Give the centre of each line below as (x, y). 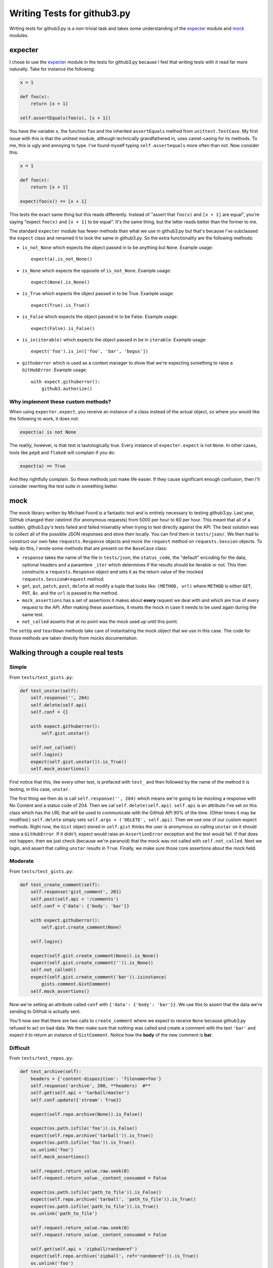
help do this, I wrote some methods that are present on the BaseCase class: (88, 548)
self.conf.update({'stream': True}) (76, 1100)
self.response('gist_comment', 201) (76, 892)
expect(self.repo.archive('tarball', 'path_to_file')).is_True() (113, 1199)
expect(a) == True (43, 466)
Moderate (21, 861)
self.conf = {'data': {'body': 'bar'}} (80, 906)
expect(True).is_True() (60, 305)
